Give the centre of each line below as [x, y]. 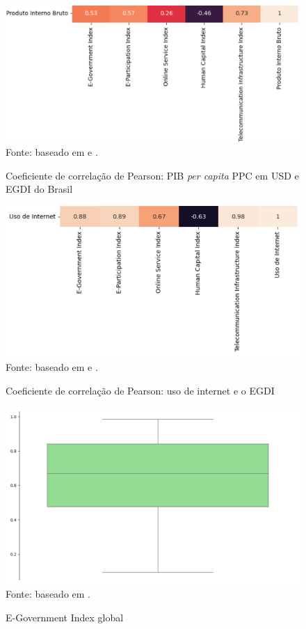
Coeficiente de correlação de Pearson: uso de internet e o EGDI [140, 390]
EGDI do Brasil [39, 189]
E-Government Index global [65, 618]
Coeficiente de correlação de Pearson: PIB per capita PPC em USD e [152, 175]
